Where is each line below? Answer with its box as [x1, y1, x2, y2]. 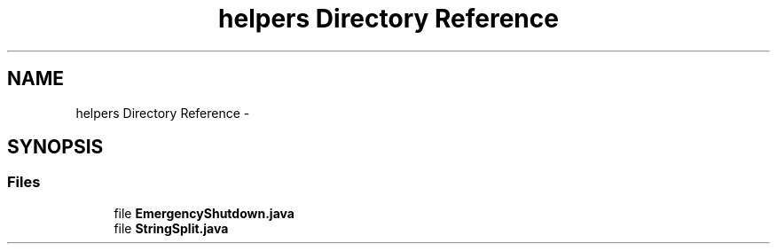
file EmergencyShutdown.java [114, 205, 294, 221]
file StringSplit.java [114, 220, 229, 236]
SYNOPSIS [7, 136, 104, 159]
